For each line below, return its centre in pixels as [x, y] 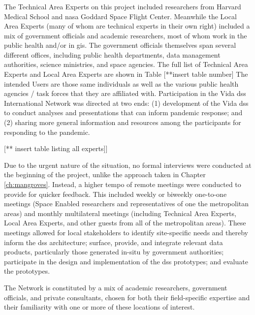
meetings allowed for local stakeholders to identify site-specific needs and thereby [126, 232]
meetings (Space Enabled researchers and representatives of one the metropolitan [127, 204]
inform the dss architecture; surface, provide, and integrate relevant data [113, 242]
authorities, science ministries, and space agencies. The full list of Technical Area [126, 64]
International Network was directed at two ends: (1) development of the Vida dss [126, 103]
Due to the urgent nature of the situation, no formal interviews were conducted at [128, 165]
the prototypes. [27, 271]
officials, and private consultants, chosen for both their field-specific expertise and [127, 297]
